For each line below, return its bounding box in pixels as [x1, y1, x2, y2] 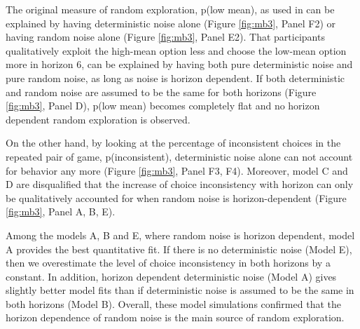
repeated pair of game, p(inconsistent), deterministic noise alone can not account [6, 149, 353, 163]
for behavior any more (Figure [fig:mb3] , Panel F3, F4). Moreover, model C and [6, 163, 348, 177]
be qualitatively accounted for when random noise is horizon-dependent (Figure [6, 190, 347, 205]
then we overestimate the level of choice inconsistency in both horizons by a [6, 255, 331, 270]
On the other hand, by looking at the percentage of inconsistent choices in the [6, 135, 341, 150]
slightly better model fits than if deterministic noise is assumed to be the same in [6, 283, 354, 297]
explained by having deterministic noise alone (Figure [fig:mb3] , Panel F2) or [6, 15, 336, 30]
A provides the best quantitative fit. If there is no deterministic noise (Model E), [6, 241, 352, 256]
